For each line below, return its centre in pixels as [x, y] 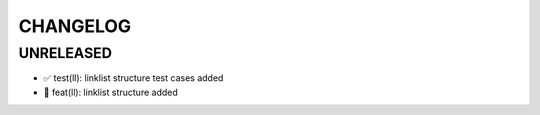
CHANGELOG [75, 26]
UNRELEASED [65, 53]
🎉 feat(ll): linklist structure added [111, 92]
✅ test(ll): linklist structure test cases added [133, 78]
